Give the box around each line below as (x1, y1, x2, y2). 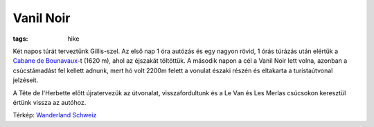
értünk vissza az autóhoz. (12, 98, 87, 106)
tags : (12, 35, 28, 43)
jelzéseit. (12, 76, 39, 84)
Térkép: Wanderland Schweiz (12, 111, 97, 119)
